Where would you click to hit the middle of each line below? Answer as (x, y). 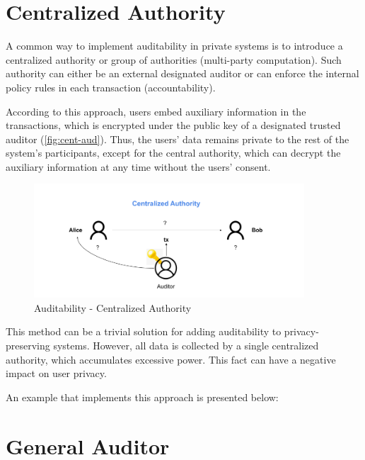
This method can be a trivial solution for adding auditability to (144, 331)
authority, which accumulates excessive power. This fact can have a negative (171, 359)
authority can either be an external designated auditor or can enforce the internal (182, 73)
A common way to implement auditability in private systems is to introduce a (174, 46)
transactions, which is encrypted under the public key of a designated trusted (173, 125)
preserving (28, 346)
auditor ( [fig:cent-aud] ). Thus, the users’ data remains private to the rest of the (178, 139)
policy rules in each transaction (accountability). (111, 87)
